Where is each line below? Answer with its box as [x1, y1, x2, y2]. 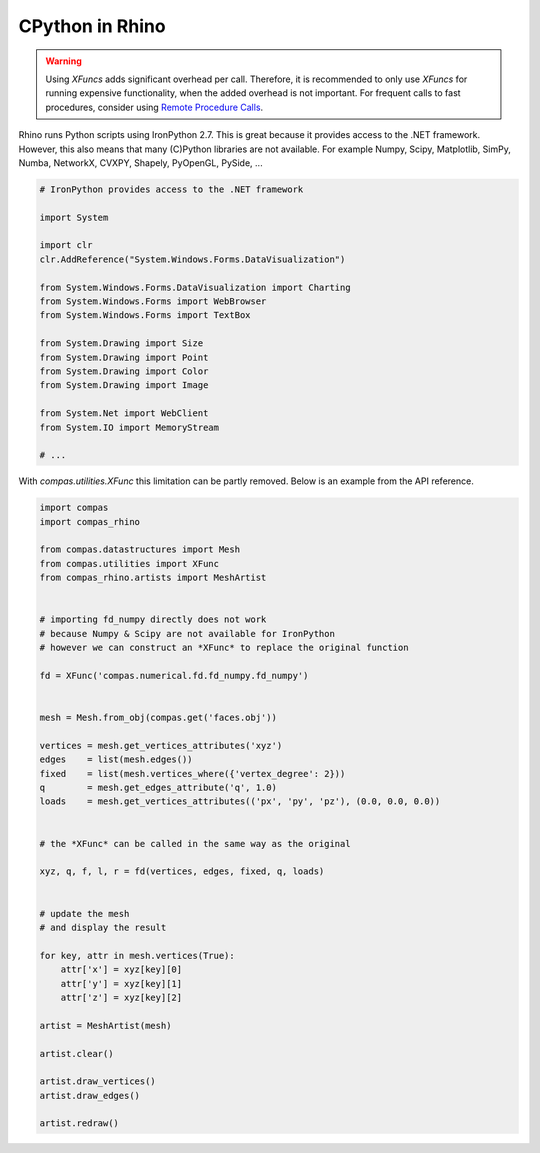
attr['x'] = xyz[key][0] [60, 964, 183, 975]
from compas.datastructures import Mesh [39, 544, 240, 555]
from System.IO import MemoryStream [39, 421, 220, 433]
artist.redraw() [39, 1118, 120, 1129]
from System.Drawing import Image [39, 380, 209, 391]
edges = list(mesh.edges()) [39, 754, 194, 765]
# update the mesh [39, 908, 130, 919]
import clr [39, 240, 93, 251]
